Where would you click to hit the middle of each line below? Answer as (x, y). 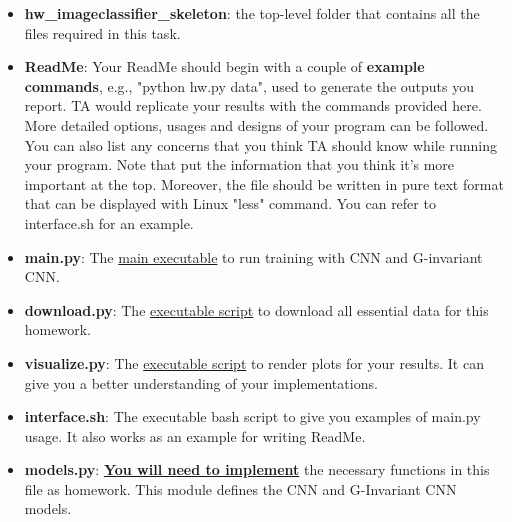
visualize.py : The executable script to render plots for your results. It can (254, 362)
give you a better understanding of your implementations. (201, 382)
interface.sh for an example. (109, 222)
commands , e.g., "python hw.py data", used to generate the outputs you (249, 85)
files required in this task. (102, 32)
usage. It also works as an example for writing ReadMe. (195, 435)
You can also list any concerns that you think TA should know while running (260, 144)
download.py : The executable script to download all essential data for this (256, 309)
